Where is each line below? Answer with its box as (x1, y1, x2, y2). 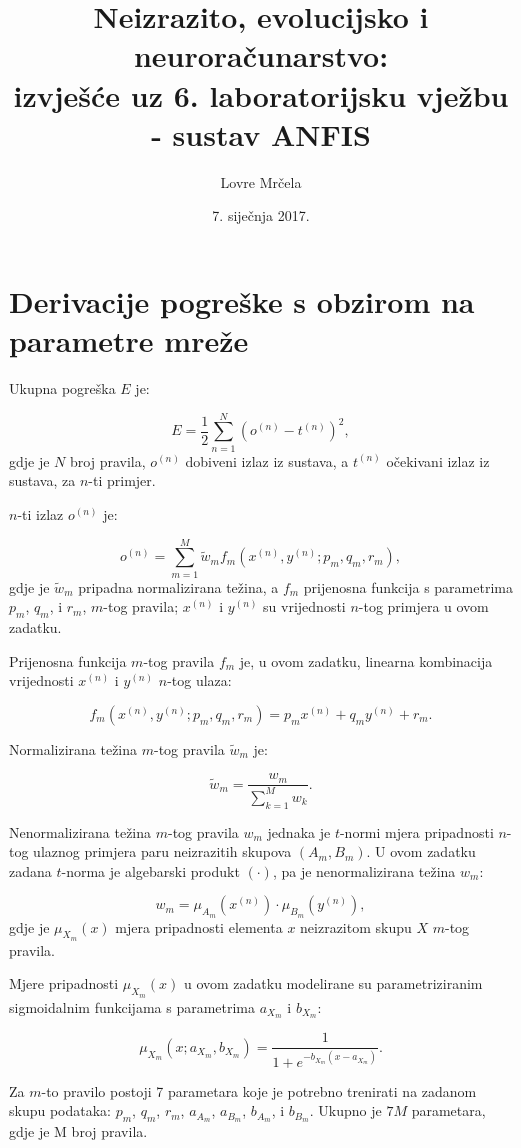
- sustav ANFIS (151, 113, 371, 154)
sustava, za (9, 470, 76, 491)
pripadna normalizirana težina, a (78, 576, 279, 597)
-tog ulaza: (167, 670, 232, 691)
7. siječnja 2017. (212, 205, 310, 226)
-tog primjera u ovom (358, 596, 489, 617)
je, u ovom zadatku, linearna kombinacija (239, 650, 493, 671)
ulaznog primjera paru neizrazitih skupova (33, 841, 292, 862)
